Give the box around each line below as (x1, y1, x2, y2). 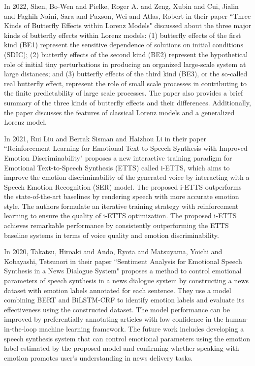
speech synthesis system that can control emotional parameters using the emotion (4, 333, 251, 343)
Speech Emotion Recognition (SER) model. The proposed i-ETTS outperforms (4, 181, 242, 192)
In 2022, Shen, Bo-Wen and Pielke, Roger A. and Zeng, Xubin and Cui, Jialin (4, 1, 239, 11)
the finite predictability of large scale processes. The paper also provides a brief (4, 88, 243, 98)
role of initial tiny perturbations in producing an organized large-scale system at (4, 59, 246, 69)
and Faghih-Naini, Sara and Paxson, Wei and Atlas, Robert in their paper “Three (4, 10, 251, 21)
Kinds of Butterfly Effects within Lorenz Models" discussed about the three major (4, 20, 252, 31)
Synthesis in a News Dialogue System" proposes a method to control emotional (4, 266, 242, 276)
